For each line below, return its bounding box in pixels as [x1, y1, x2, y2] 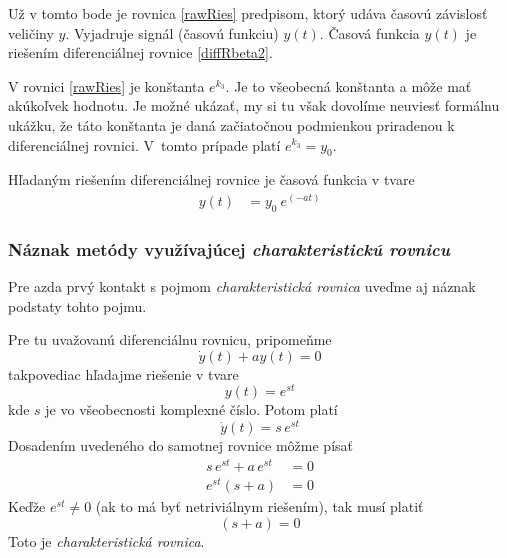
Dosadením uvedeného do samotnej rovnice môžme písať [8, 435, 353, 456]
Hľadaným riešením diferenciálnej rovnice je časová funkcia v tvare [8, 169, 415, 190]
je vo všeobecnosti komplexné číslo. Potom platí [45, 399, 338, 420]
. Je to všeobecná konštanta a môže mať [225, 75, 472, 96]
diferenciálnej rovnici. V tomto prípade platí [8, 134, 281, 155]
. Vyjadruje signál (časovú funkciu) [65, 22, 279, 43]
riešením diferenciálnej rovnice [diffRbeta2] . [8, 42, 273, 63]
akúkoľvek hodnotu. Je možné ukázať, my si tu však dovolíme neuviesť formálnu [8, 95, 500, 116]
